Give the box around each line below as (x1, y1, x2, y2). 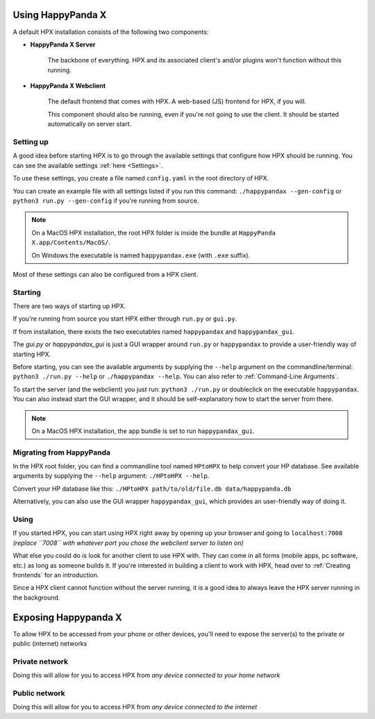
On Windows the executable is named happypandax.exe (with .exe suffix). (31, 251, 251, 260)
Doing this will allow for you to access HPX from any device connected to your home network (12, 671, 281, 679)
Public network (12, 688, 65, 697)
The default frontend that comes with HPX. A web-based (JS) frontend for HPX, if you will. (47, 97, 307, 105)
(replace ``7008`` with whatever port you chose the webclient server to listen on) (12, 539, 244, 547)
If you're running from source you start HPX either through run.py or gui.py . (12, 314, 237, 323)
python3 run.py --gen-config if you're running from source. (12, 196, 199, 205)
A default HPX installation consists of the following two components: (12, 28, 209, 36)
